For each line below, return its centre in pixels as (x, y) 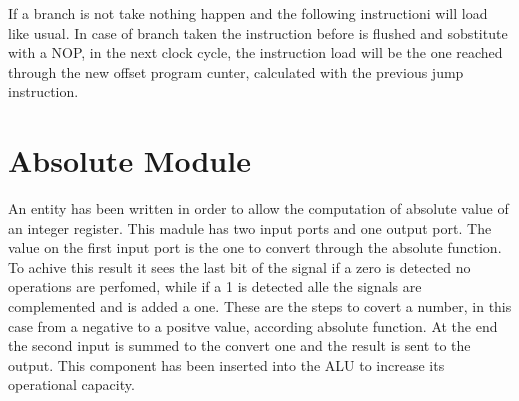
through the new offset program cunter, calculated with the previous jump (236, 71)
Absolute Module (129, 160)
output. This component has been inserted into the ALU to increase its (226, 364)
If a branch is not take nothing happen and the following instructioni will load (248, 13)
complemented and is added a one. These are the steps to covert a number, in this (260, 306)
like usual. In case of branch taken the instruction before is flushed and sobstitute (258, 32)
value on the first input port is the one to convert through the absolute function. (255, 247)
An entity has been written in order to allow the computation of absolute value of (258, 208)
